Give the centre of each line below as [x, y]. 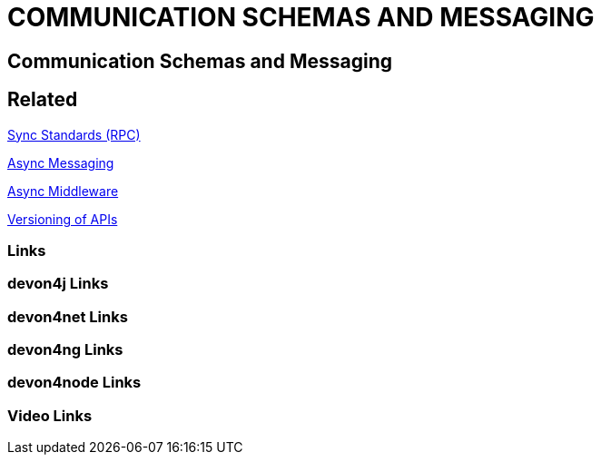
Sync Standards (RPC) [74, 134]
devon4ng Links [65, 350]
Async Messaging [61, 162]
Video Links [50, 415]
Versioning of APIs [63, 219]
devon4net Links [68, 316]
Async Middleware [63, 191]
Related [43, 100]
